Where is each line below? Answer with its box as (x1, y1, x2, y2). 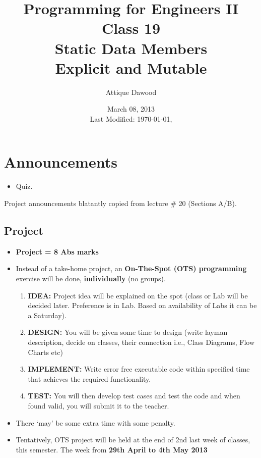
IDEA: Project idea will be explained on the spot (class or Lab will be (28, 290, 248, 300)
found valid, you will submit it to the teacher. (28, 400, 169, 411)
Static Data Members (54, 37, 208, 58)
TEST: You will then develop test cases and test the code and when (28, 390, 240, 401)
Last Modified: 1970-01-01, (90, 113, 172, 124)
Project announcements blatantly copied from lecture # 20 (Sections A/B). (4, 198, 237, 208)
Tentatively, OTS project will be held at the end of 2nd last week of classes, (16, 434, 250, 445)
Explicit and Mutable (55, 57, 207, 78)
